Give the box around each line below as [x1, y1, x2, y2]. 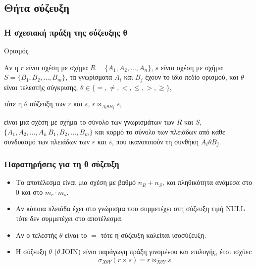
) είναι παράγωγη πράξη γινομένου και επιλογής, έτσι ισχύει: [78, 246, 253, 257]
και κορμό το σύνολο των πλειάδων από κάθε [95, 126, 225, 136]
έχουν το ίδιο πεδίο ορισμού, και [145, 72, 239, 82]
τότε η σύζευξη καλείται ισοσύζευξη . [101, 229, 206, 240]
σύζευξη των [30, 98, 66, 109]
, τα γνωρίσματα [65, 72, 112, 82]
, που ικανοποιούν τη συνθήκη [111, 136, 199, 146]
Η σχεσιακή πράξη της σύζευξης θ [4, 26, 128, 38]
